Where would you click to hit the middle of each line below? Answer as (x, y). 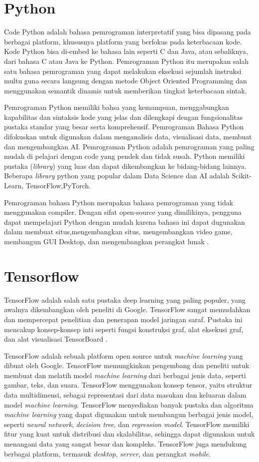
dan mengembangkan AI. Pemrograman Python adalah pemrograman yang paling (129, 146)
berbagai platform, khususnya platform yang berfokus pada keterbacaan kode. (123, 41)
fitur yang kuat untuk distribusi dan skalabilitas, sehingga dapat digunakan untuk (129, 434)
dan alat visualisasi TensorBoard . (56, 339)
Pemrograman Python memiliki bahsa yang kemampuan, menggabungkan (117, 107)
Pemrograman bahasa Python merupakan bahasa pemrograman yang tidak (119, 202)
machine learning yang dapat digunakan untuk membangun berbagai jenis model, (129, 414)
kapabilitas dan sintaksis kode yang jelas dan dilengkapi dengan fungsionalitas (124, 117)
